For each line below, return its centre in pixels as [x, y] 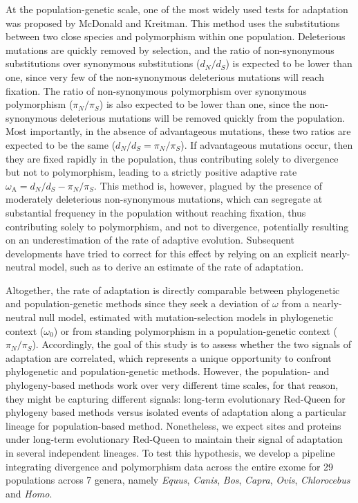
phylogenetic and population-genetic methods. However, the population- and [168, 371]
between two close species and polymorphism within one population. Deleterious [176, 36]
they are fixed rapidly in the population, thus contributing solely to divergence [172, 158]
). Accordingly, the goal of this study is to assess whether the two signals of [191, 344]
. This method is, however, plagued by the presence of [208, 185]
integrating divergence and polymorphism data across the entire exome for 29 [170, 466]
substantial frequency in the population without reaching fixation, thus [156, 212]
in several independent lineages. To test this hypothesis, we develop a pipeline [170, 452]
